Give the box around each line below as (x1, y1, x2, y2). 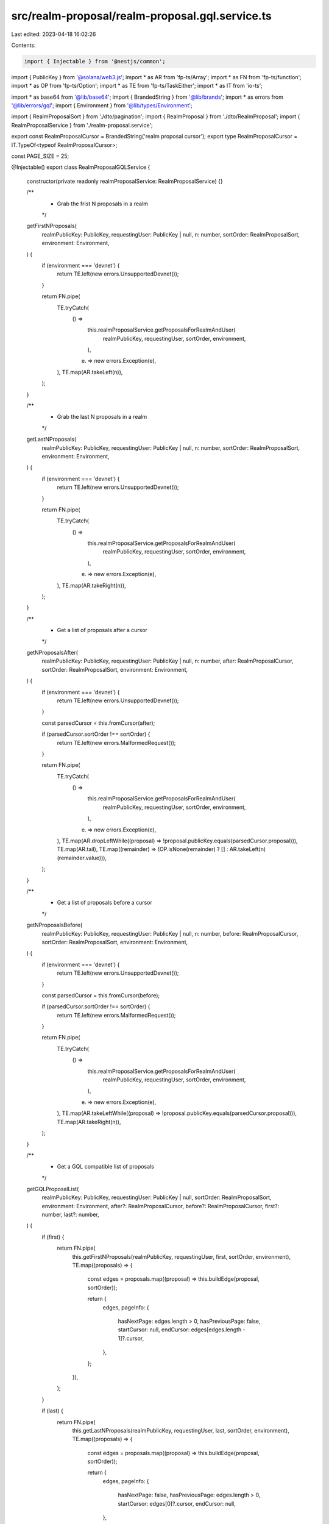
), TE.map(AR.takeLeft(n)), (57, 368, 123, 376)
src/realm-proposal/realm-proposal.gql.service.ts (11, 9, 272, 23)
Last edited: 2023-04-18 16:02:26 (11, 30, 96, 38)
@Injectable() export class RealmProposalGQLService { (11, 163, 150, 171)
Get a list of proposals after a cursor (57, 627, 147, 634)
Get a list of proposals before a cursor (57, 899, 152, 906)
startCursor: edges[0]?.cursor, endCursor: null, (118, 1500, 236, 1507)
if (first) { (41, 1233, 65, 1241)
